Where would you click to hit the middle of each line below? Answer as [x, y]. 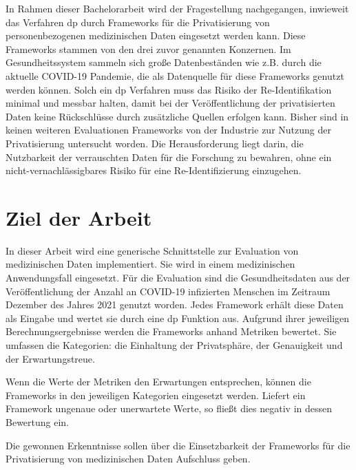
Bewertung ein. [38, 421]
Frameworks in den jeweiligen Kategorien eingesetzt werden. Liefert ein [156, 395]
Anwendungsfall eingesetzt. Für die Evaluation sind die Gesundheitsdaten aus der [178, 278]
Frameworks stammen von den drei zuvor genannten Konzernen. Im [148, 49]
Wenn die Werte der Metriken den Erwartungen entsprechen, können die [158, 382]
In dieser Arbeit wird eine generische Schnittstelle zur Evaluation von [152, 250]
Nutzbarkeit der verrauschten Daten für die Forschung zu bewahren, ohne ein [169, 157]
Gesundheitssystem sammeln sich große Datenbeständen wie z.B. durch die [164, 62]
